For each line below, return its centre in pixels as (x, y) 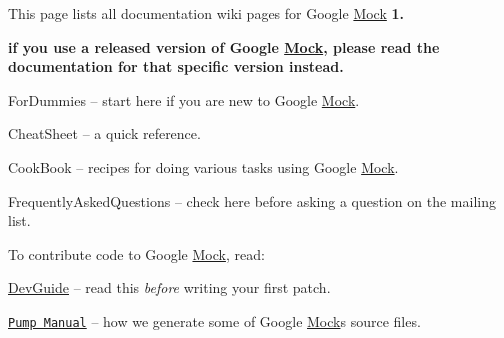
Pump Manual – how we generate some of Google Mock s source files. (214, 320)
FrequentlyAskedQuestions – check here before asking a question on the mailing (252, 200)
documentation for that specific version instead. (176, 66)
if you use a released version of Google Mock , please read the (224, 46)
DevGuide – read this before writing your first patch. (169, 287)
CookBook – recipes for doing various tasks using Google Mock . (203, 166)
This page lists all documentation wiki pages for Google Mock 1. (206, 13)
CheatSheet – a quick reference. (104, 133)
